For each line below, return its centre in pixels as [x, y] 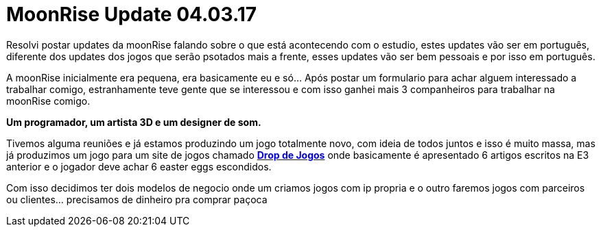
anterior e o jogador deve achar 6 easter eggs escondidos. [139, 166]
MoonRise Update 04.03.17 [132, 14]
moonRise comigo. [48, 101]
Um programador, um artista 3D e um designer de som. [134, 122]
